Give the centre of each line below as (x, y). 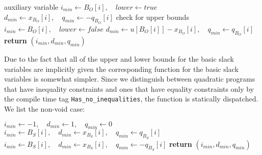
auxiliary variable (31, 7)
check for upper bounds (152, 17)
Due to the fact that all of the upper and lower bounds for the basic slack (119, 59)
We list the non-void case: (45, 109)
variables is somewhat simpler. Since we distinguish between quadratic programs (130, 79)
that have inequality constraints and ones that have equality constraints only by (129, 88)
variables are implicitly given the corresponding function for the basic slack (121, 69)
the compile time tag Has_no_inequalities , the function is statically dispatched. (131, 99)
